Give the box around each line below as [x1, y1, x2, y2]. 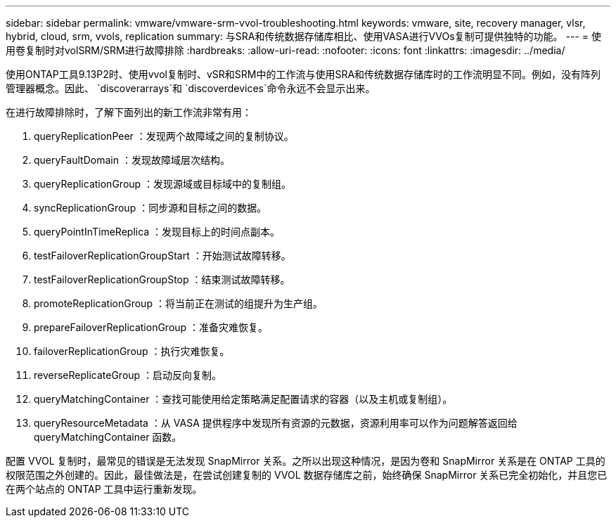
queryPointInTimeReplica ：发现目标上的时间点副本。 [34, 226, 281, 238]
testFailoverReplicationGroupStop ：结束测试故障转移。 [34, 273, 290, 285]
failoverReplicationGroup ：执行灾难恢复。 [34, 345, 230, 357]
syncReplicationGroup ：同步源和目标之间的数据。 [34, 202, 267, 214]
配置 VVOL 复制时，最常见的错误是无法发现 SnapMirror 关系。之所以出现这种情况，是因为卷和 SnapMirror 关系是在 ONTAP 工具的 [6, 455, 605, 467]
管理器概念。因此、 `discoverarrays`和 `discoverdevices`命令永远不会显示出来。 [6, 82, 376, 94]
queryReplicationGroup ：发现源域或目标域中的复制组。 [34, 178, 292, 190]
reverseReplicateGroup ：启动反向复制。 [34, 369, 222, 381]
